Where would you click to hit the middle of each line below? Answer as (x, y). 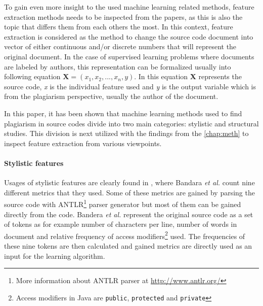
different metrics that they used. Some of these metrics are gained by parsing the (129, 192)
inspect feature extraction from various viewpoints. (83, 143)
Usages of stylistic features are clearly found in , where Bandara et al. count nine (129, 182)
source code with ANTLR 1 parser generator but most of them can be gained (123, 203)
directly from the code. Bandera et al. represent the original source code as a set (129, 214)
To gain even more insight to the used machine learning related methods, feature (129, 7)
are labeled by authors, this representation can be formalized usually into (118, 66)
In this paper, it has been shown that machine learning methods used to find (123, 113)
